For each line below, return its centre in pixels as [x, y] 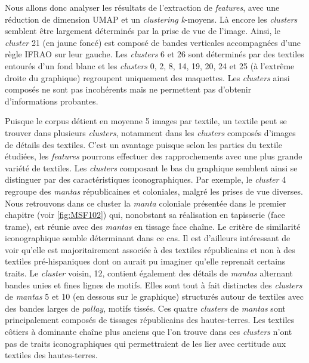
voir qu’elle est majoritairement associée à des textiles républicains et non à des [150, 249]
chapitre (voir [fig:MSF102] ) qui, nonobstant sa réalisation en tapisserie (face [145, 215]
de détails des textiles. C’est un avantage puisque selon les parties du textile [143, 144]
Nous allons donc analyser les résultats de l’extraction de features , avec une [142, 7]
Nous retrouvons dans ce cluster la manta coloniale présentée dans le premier [146, 203]
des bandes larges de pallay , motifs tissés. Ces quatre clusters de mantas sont [145, 308]
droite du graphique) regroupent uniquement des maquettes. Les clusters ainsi [147, 77]
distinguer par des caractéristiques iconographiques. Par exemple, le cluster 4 [146, 179]
